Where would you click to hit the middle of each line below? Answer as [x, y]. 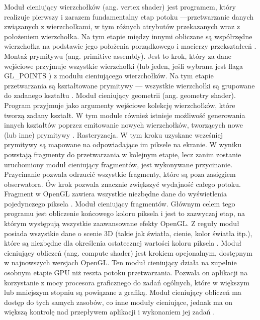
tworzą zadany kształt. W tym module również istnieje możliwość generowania [125, 115]
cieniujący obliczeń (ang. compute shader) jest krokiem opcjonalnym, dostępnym [128, 252]
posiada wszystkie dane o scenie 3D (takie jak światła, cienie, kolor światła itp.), [128, 233]
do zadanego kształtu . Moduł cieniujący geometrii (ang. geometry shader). [120, 95]
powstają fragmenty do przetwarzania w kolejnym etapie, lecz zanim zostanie [123, 154]
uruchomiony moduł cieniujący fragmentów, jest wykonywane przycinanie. [118, 164]
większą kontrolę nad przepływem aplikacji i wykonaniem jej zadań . [110, 312]
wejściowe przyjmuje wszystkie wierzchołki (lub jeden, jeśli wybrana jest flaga [123, 66]
